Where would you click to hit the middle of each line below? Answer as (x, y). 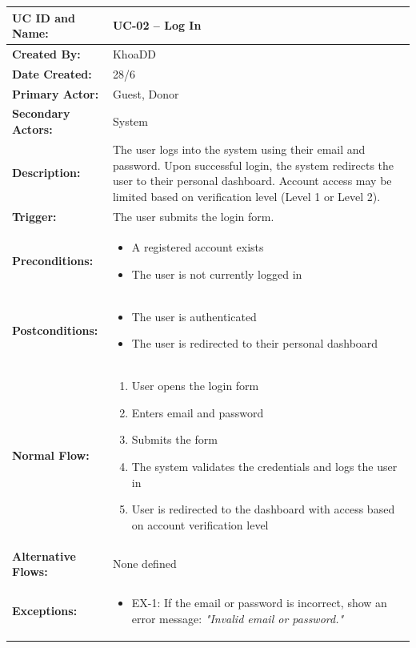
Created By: (46, 53)
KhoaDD (134, 53)
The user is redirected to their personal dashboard (255, 343)
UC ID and (44, 17)
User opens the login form (195, 386)
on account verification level (200, 524)
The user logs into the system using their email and (239, 149)
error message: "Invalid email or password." (238, 618)
